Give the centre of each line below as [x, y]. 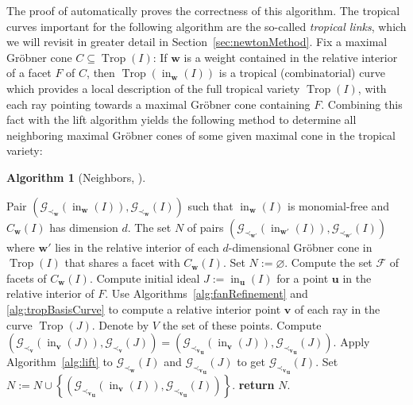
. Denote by [120, 324]
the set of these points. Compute [242, 324]
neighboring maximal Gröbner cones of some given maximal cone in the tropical [201, 135]
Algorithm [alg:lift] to [60, 362]
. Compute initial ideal [145, 278]
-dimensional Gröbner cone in [300, 247]
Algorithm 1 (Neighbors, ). [76, 177]
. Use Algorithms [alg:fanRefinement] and [206, 293]
